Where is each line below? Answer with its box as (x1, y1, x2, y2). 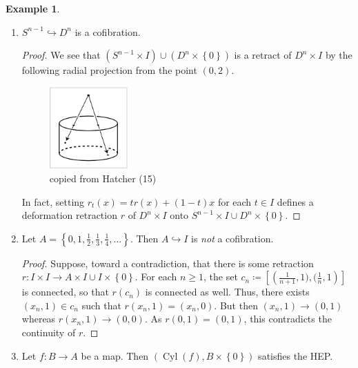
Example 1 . (6, 1, 60, 15)
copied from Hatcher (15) (49, 171, 157, 185)
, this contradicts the (243, 311, 332, 326)
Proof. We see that (21, 48, 101, 62)
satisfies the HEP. (258, 348, 333, 362)
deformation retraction (21, 208, 117, 222)
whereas (21, 311, 56, 326)
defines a (277, 194, 314, 209)
